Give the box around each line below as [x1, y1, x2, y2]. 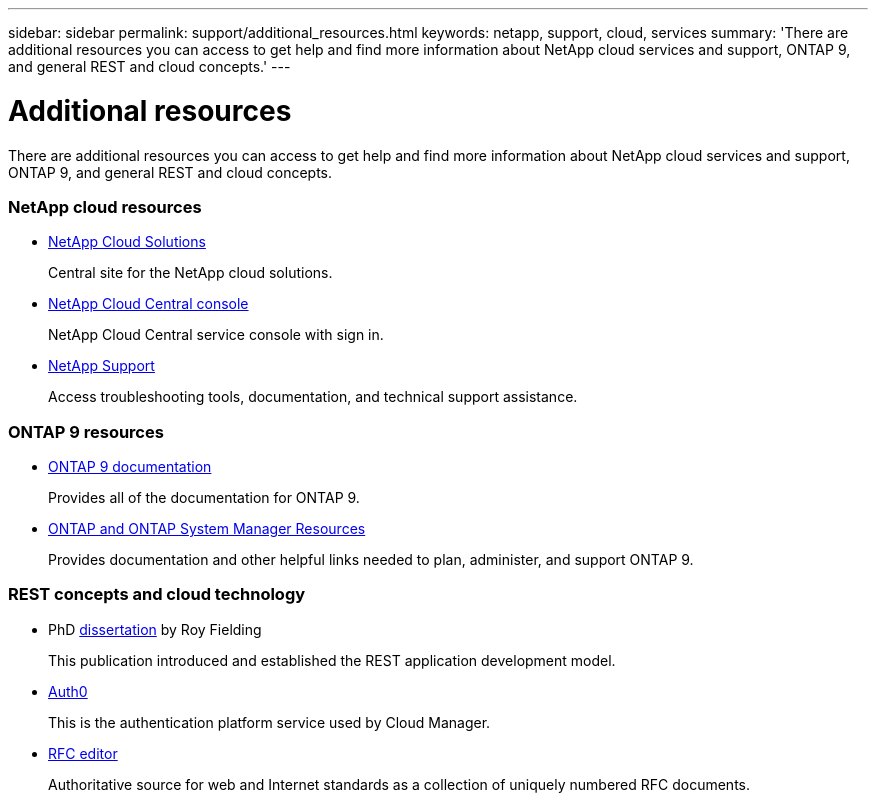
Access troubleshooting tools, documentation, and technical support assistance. [48, 388, 578, 406]
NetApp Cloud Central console [48, 295, 249, 313]
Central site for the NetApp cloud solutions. [48, 264, 333, 282]
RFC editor [48, 744, 118, 762]
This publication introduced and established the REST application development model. [48, 651, 616, 669]
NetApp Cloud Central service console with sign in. [48, 326, 384, 344]
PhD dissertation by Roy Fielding [48, 620, 262, 638]
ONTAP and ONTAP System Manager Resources [48, 520, 366, 537]
